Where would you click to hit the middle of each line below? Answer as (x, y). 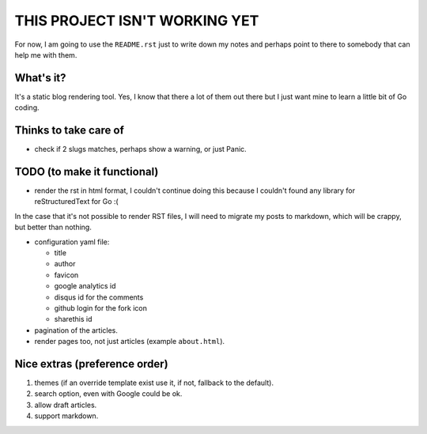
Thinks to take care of (69, 130)
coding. (27, 108)
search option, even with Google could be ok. (108, 394)
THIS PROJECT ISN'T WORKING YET (137, 21)
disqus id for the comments (99, 297)
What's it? (40, 78)
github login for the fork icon (101, 308)
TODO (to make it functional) (87, 171)
